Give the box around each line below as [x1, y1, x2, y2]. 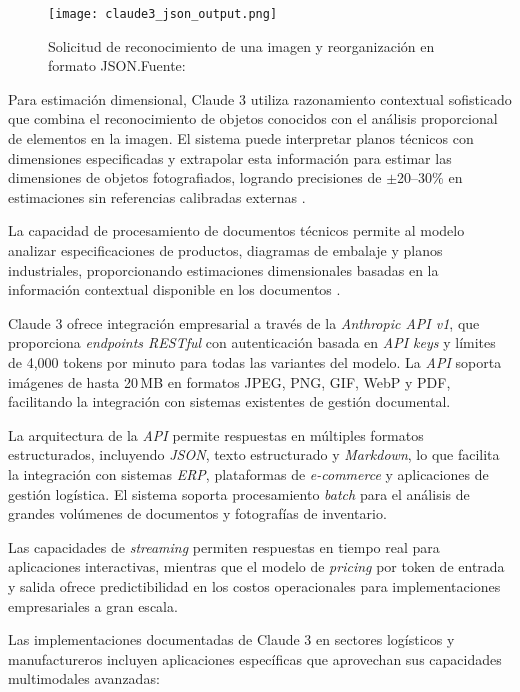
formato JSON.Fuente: [48, 55, 186, 76]
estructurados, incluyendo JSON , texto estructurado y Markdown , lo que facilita [8, 444, 500, 465]
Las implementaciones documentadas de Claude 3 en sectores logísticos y [8, 629, 455, 650]
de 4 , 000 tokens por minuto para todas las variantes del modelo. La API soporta [8, 351, 502, 372]
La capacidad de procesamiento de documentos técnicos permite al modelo [8, 220, 465, 241]
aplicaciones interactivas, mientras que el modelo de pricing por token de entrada [8, 556, 505, 577]
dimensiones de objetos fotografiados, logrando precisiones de [8, 167, 382, 188]
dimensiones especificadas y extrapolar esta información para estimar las [8, 147, 452, 168]
